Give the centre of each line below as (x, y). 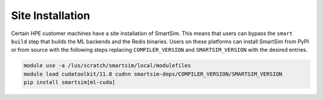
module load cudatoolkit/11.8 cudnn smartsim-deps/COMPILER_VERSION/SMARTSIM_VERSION (153, 74)
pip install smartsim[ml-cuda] (70, 82)
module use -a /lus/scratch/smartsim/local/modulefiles (107, 66)
